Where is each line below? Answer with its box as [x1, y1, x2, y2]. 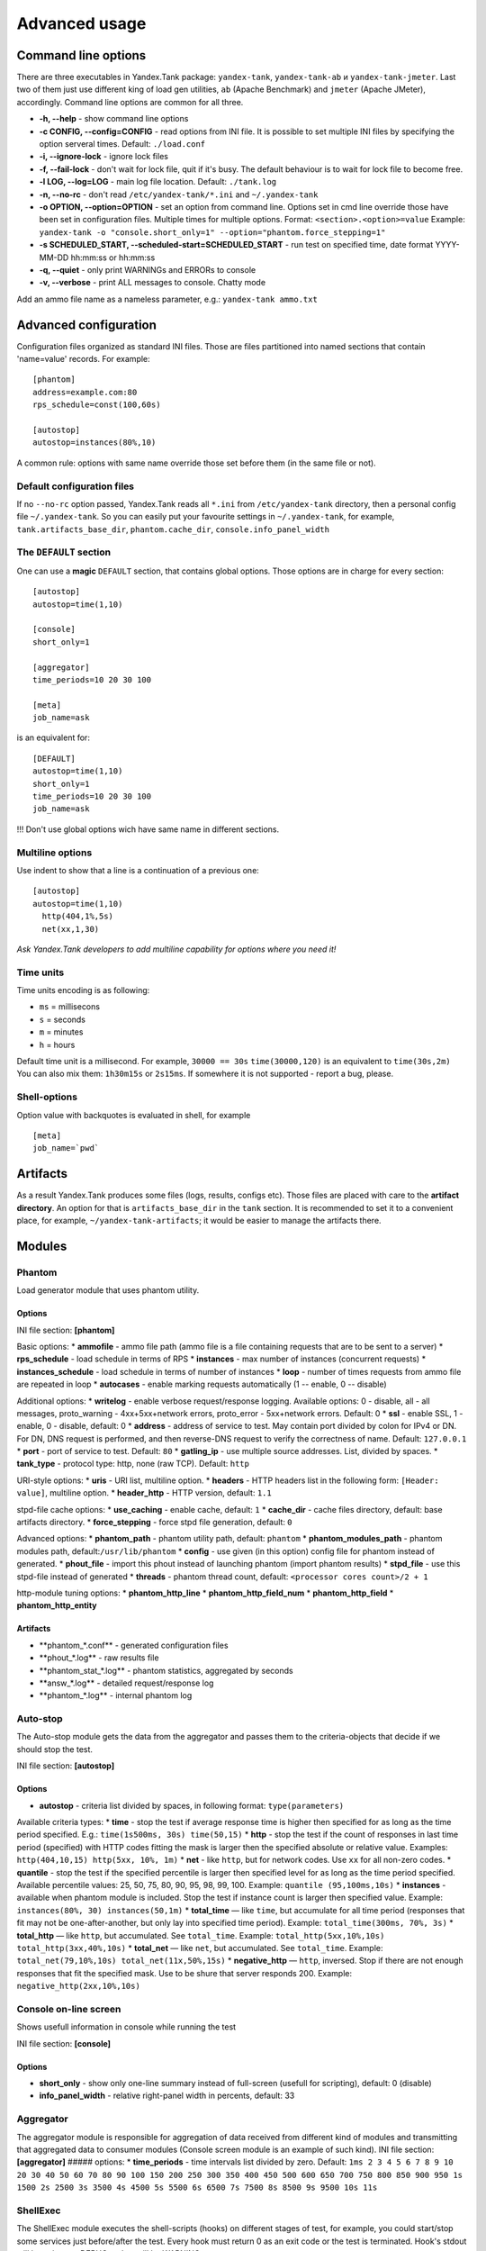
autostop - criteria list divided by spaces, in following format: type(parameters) [39, 1800, 345, 1811]
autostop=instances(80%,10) [32, 438, 157, 447]
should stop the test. [16, 1743, 94, 1755]
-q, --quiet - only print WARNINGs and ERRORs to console [39, 264, 256, 275]
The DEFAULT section [16, 546, 112, 558]
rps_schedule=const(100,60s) [32, 400, 161, 410]
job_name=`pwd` [32, 1144, 100, 1153]
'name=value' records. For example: [16, 354, 150, 364]
